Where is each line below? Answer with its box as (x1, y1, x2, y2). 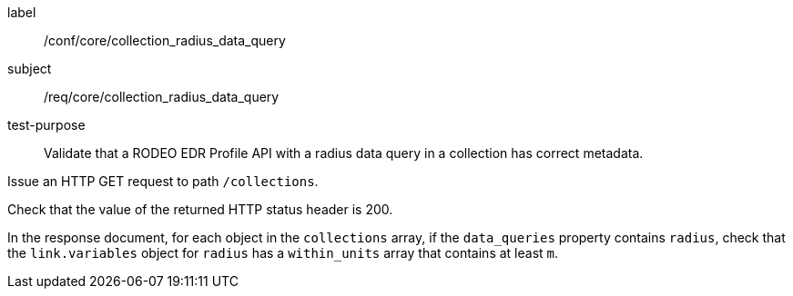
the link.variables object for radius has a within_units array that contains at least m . (7, 245, 559, 261)
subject (7, 61, 52, 76)
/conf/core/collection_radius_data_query (44, 33, 286, 48)
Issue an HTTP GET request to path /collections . (7, 173, 319, 189)
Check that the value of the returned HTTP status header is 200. (7, 202, 393, 217)
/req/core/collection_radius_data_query (44, 89, 280, 104)
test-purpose (7, 117, 86, 133)
